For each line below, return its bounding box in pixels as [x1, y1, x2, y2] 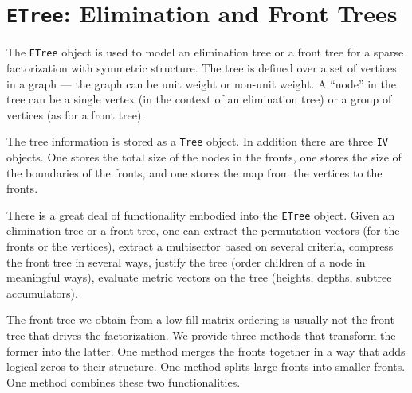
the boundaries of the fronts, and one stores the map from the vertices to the [6, 164, 383, 181]
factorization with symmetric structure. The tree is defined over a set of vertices [6, 59, 397, 76]
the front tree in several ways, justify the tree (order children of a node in [6, 253, 366, 270]
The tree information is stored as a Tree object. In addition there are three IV [6, 133, 388, 150]
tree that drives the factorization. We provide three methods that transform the [6, 326, 396, 343]
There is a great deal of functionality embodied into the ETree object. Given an [6, 206, 395, 223]
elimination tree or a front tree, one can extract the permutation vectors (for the [6, 222, 400, 239]
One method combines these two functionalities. [6, 373, 241, 390]
